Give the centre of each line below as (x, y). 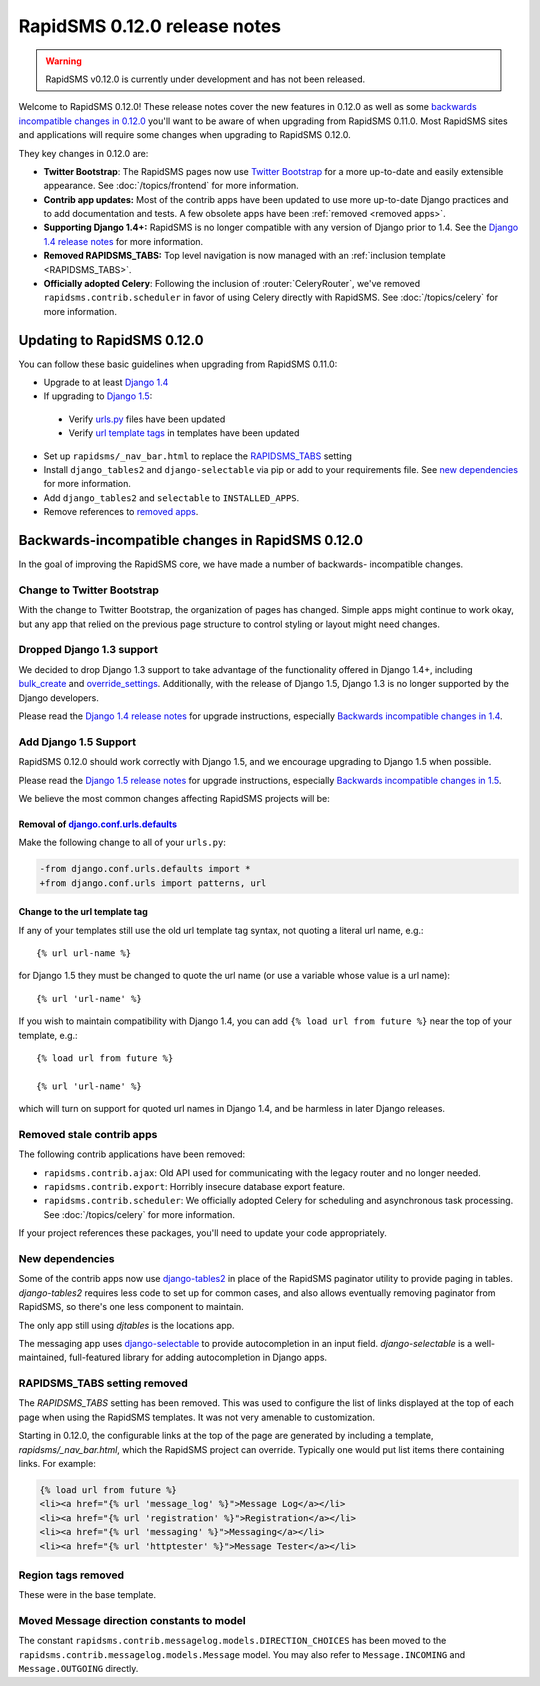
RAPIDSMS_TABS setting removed (103, 1383)
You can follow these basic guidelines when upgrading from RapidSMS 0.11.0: (178, 364)
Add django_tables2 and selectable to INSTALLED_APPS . (171, 497)
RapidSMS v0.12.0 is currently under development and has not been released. (205, 79)
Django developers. (58, 697)
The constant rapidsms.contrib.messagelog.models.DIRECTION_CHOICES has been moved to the (232, 1641)
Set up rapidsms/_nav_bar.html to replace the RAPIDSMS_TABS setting (197, 456)
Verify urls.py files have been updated (147, 419)
